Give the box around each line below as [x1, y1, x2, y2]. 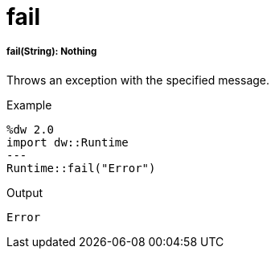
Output [6, 185, 43, 199]
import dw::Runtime [6, 135, 129, 149]
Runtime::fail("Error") [6, 161, 156, 175]
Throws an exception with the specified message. [6, 72, 270, 87]
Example [6, 97, 52, 112]
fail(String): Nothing [6, 46, 97, 58]
